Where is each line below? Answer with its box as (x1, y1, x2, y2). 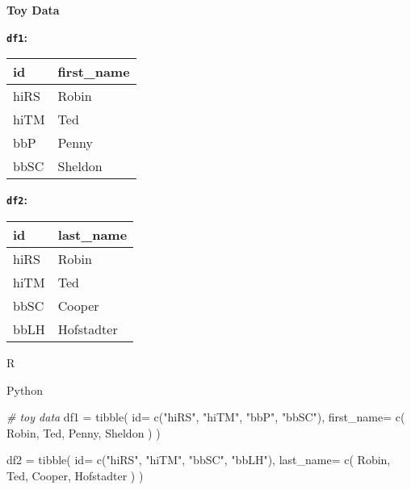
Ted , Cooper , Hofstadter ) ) (6, 467, 144, 484)
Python (6, 381, 43, 398)
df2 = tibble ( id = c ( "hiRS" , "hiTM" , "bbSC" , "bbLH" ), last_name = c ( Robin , (6, 451, 391, 468)
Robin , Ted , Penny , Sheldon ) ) (6, 424, 161, 441)
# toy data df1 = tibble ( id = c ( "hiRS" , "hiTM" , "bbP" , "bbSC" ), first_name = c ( (6, 408, 405, 425)
